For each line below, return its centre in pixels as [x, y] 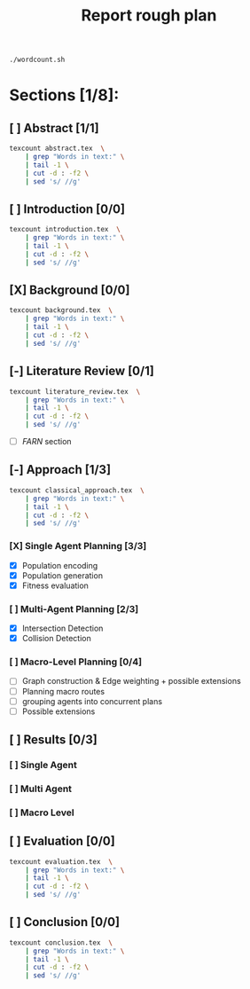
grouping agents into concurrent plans [92, 701]
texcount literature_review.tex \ [75, 391]
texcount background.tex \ [61, 310]
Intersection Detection [62, 628]
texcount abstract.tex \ [57, 149]
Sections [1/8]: [64, 95]
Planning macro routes [63, 691]
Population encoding [60, 565]
